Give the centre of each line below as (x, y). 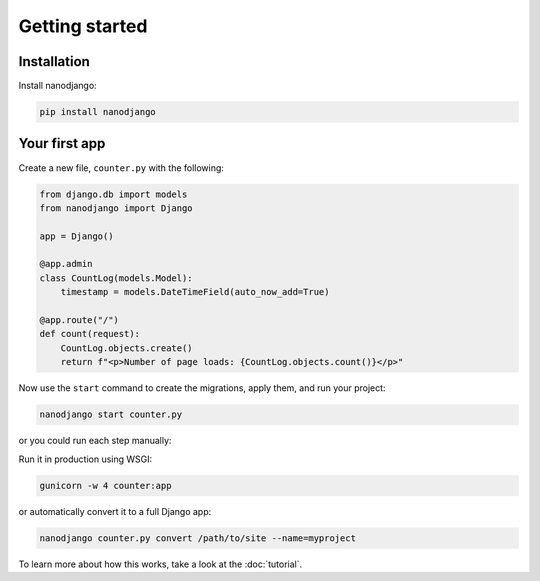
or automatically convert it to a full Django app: (115, 511)
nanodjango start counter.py (111, 414)
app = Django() (76, 236)
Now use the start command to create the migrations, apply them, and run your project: (202, 388)
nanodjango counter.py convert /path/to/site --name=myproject (198, 538)
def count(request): (89, 334)
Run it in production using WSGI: (85, 459)
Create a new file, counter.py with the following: (121, 167)
